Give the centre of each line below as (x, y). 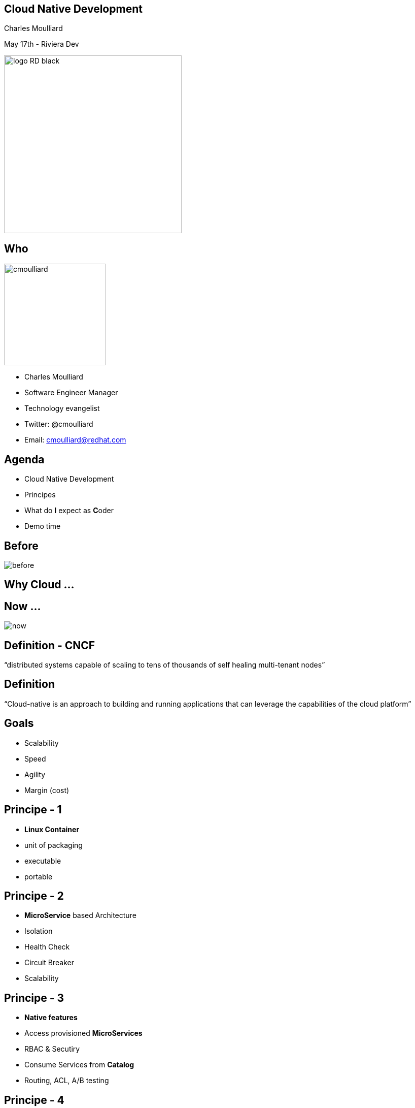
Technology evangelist (62, 408)
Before (21, 546)
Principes (40, 495)
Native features (51, 1018)
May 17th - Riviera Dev (42, 44)
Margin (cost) (47, 790)
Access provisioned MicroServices (83, 1033)
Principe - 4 (34, 1100)
